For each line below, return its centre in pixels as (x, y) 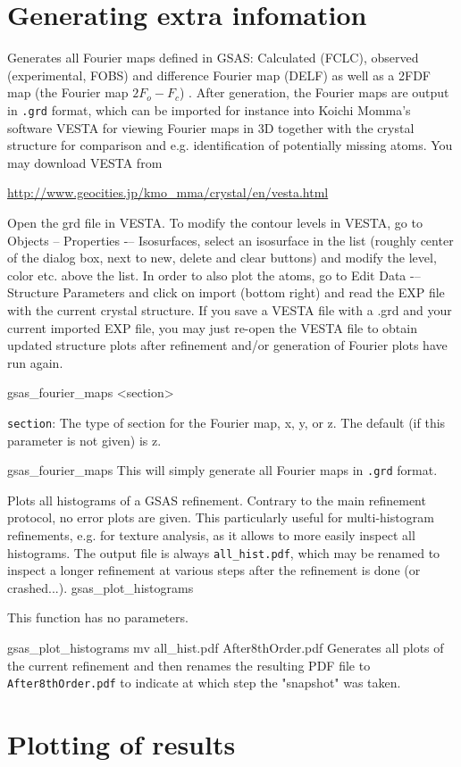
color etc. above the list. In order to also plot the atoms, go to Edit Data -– (214, 275)
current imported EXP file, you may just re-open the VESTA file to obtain (212, 327)
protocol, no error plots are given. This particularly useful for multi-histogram (221, 517)
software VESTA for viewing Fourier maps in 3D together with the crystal (211, 127)
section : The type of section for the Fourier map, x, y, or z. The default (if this (226, 422)
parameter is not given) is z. (84, 440)
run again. (35, 362)
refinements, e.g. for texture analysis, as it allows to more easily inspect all (211, 534)
